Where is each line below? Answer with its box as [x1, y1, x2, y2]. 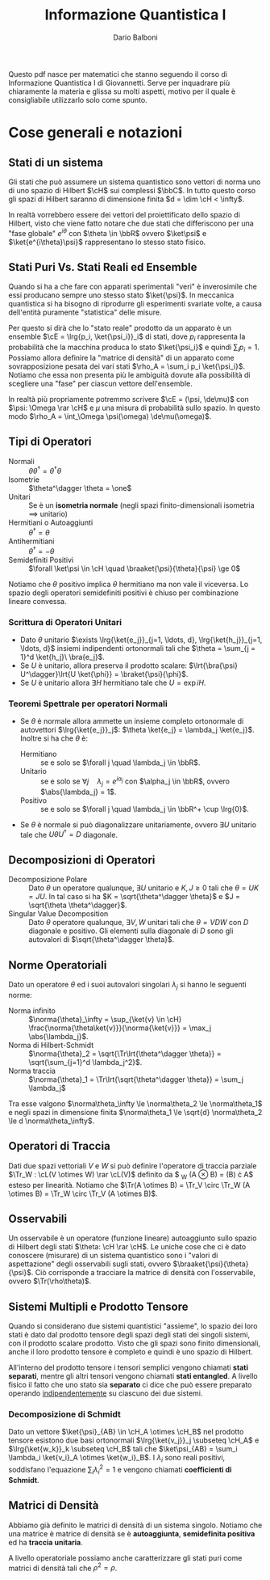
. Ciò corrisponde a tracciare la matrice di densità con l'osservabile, [31, 1268, 256, 1278]
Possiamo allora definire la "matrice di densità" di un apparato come [8, 353, 235, 362]
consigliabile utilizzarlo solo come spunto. [8, 95, 147, 104]
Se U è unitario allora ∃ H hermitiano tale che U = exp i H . [19, 678, 206, 688]
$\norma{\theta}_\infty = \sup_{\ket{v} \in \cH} [28, 1014, 182, 1024]
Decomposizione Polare [8, 875, 88, 885]
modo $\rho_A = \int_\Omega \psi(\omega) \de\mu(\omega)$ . [8, 412, 212, 421]
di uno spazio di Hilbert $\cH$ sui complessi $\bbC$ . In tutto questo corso [8, 185, 256, 195]
